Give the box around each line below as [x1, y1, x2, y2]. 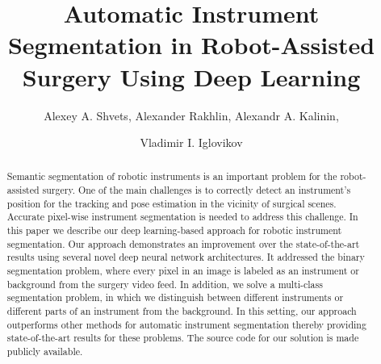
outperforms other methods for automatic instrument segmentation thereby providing [6, 317, 366, 331]
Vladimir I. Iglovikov [140, 134, 243, 151]
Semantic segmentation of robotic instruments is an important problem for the [6, 169, 337, 183]
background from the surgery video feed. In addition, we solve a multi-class [6, 277, 323, 291]
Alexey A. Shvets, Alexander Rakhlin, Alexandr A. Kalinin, [44, 107, 339, 123]
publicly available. [6, 345, 83, 358]
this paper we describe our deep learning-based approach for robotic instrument [6, 224, 342, 237]
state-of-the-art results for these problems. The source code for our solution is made [6, 331, 359, 345]
